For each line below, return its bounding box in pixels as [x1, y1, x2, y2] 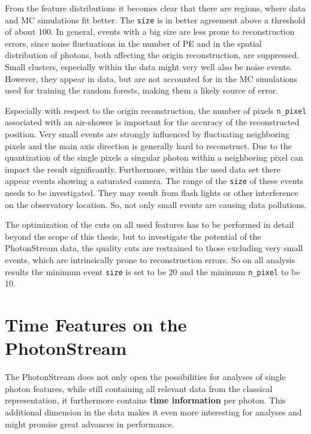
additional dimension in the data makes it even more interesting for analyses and [5, 406, 302, 418]
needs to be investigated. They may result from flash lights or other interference [5, 186, 298, 199]
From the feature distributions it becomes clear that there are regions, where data [5, 2, 306, 14]
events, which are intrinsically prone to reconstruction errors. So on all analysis [5, 254, 295, 266]
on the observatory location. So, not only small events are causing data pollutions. [5, 198, 307, 210]
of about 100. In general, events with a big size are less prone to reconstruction [5, 25, 295, 38]
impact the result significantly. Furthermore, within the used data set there [5, 162, 280, 175]
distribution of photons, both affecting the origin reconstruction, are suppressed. [5, 49, 300, 61]
